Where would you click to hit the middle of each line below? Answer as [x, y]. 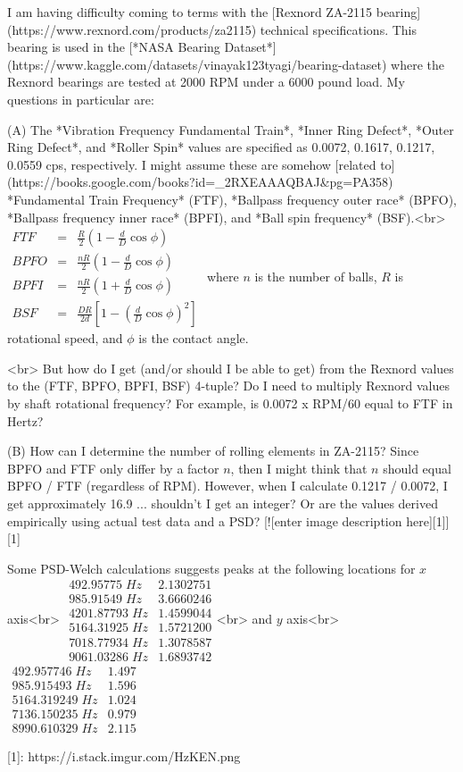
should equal [417, 468]
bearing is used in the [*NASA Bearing [114, 47]
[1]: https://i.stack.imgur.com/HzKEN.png [124, 755]
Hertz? [25, 420]
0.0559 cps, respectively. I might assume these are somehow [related [192, 164]
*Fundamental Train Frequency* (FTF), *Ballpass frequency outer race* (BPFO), [232, 199]
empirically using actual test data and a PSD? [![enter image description [205, 520]
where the [418, 64]
